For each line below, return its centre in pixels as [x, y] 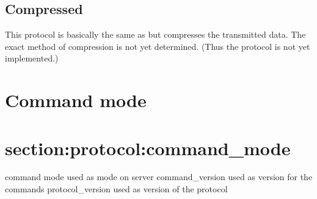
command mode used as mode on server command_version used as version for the [159, 177]
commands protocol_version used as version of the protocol [116, 189]
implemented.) [32, 58]
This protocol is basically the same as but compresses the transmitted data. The [155, 34]
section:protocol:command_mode [148, 148]
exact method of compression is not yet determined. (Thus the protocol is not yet [158, 46]
